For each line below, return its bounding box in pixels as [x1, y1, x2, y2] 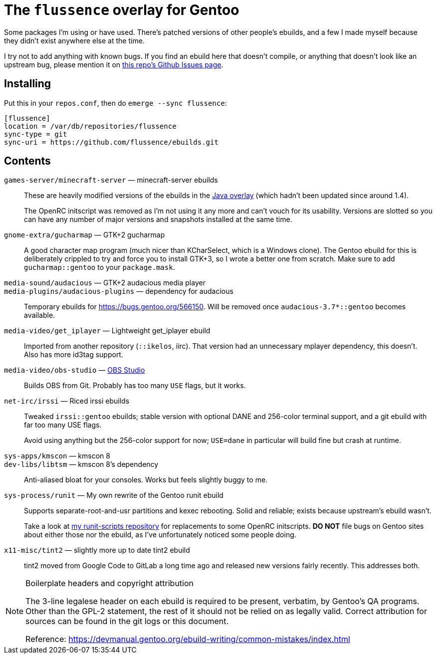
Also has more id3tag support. [24, 350, 123, 359]
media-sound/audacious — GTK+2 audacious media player [4, 278, 206, 287]
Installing [4, 77, 51, 90]
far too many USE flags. [24, 421, 102, 430]
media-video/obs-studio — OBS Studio [4, 366, 145, 375]
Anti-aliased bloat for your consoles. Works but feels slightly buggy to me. [24, 475, 268, 484]
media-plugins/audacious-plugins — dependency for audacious [4, 287, 233, 296]
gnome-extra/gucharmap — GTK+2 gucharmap [4, 230, 165, 239]
